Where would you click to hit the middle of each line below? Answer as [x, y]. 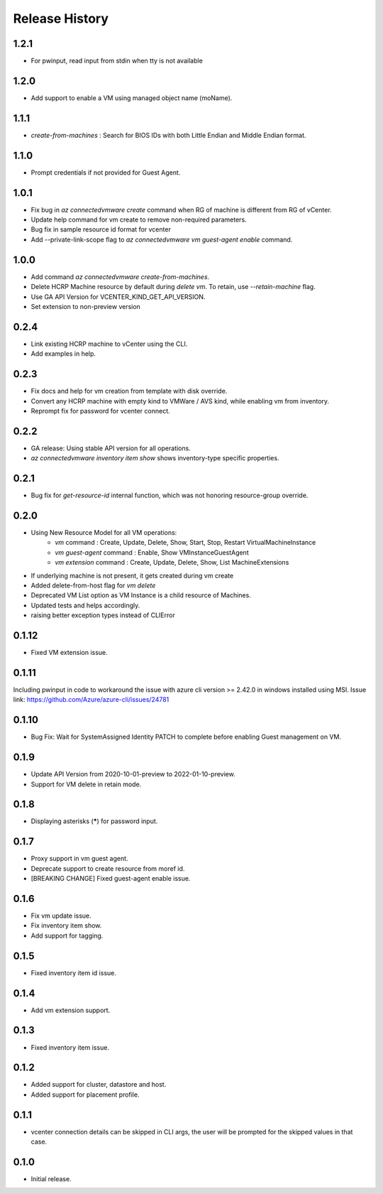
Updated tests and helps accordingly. [85, 605]
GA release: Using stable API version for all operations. [111, 448]
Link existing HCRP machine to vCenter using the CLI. [109, 344]
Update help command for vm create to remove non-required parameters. [139, 219]
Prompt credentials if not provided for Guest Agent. [106, 172]
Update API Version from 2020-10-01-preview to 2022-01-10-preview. [133, 774]
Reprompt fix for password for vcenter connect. [100, 411]
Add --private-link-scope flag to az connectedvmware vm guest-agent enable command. [162, 239]
